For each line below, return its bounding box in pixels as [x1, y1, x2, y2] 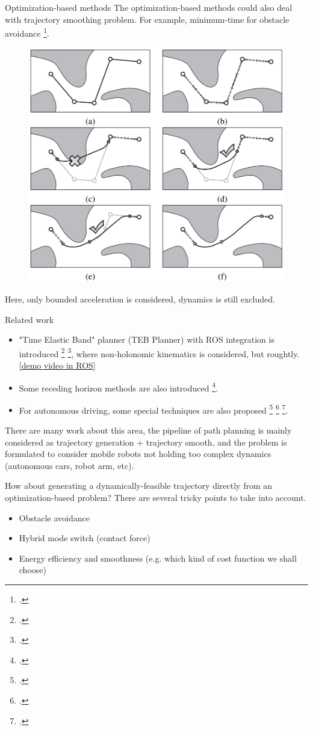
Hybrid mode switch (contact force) [19, 532, 150, 544]
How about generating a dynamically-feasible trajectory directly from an [5, 479, 273, 492]
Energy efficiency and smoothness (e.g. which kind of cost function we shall [19, 551, 297, 564]
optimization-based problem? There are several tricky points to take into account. [5, 491, 306, 504]
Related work [5, 313, 54, 325]
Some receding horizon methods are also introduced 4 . [19, 379, 218, 394]
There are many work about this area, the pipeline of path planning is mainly [5, 424, 292, 437]
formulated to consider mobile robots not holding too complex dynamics [5, 447, 271, 460]
